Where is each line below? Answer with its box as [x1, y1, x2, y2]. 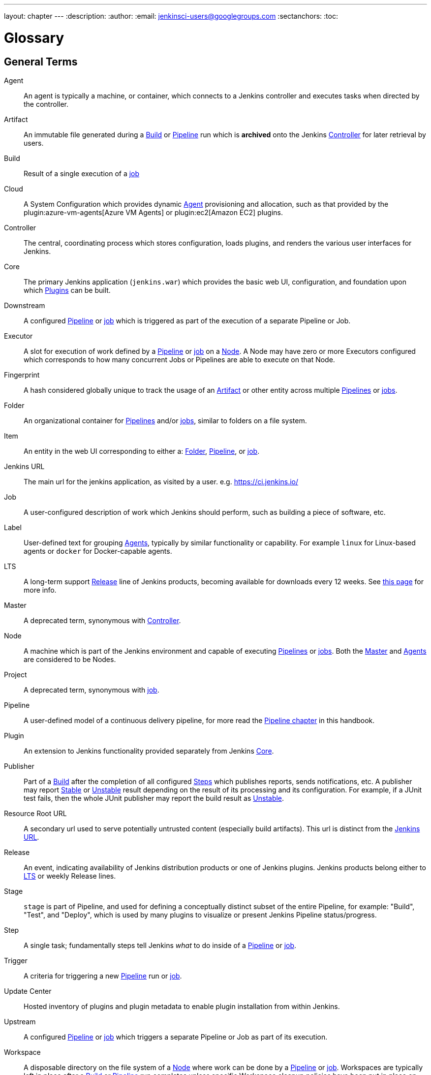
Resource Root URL [4, 809, 67, 818]
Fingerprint [4, 370, 40, 379]
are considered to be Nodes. [24, 655, 116, 664]
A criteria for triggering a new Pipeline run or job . [24, 971, 182, 980]
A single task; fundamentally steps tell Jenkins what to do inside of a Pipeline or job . [24, 941, 297, 949]
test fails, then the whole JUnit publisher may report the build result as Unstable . [24, 793, 284, 802]
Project [4, 670, 27, 679]
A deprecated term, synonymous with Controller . [24, 616, 181, 625]
